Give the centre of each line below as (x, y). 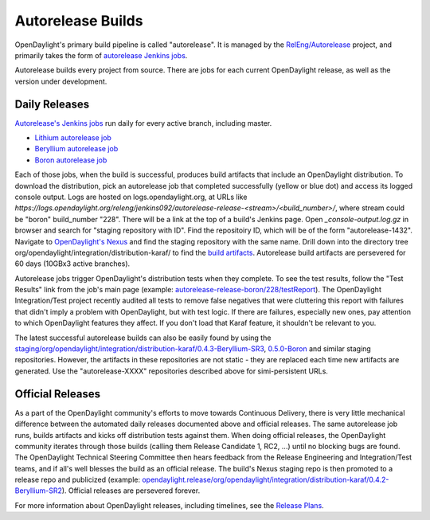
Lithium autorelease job (73, 138)
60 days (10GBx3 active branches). (72, 264)
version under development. (61, 81)
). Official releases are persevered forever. (131, 491)
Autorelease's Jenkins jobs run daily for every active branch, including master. (143, 123)
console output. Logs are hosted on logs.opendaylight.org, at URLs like (131, 197)
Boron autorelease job (71, 160)
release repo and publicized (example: (78, 480)
